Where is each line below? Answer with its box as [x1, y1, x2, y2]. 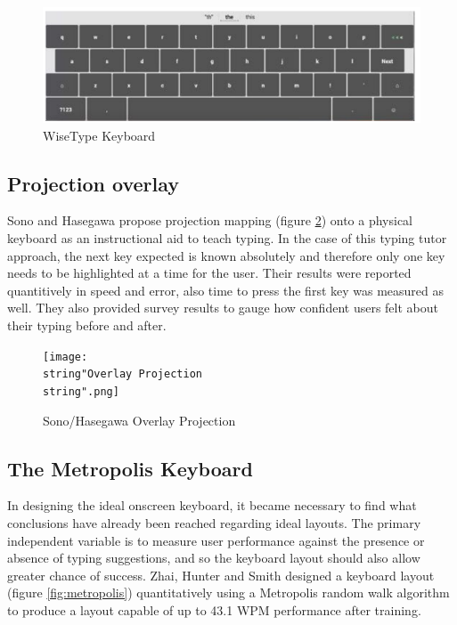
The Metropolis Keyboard [7, 454, 253, 482]
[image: [43, 350, 88, 363]
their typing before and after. [7, 315, 167, 334]
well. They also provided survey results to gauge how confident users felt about [7, 298, 438, 317]
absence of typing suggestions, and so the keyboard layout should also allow [7, 548, 420, 567]
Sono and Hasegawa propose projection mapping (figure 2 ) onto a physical [7, 211, 412, 230]
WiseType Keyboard [43, 126, 156, 144]
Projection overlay [7, 169, 180, 197]
